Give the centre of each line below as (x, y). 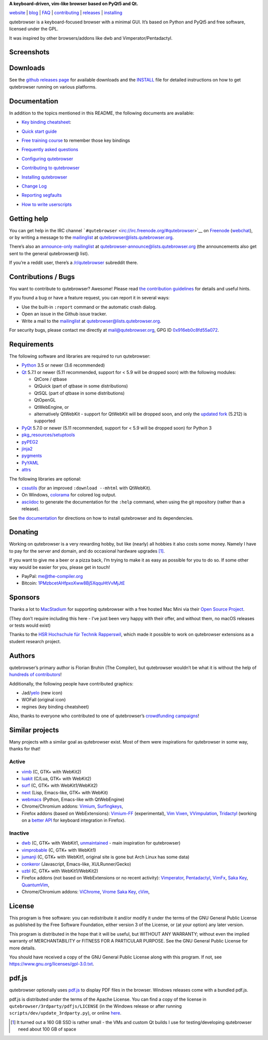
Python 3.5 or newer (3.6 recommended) (63, 365)
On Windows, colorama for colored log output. (69, 495)
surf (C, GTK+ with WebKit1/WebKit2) (60, 785)
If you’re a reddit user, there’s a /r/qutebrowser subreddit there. (74, 263)
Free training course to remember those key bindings (76, 140)
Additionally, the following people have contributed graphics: (71, 683)
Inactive (19, 833)
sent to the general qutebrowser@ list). (49, 253)
